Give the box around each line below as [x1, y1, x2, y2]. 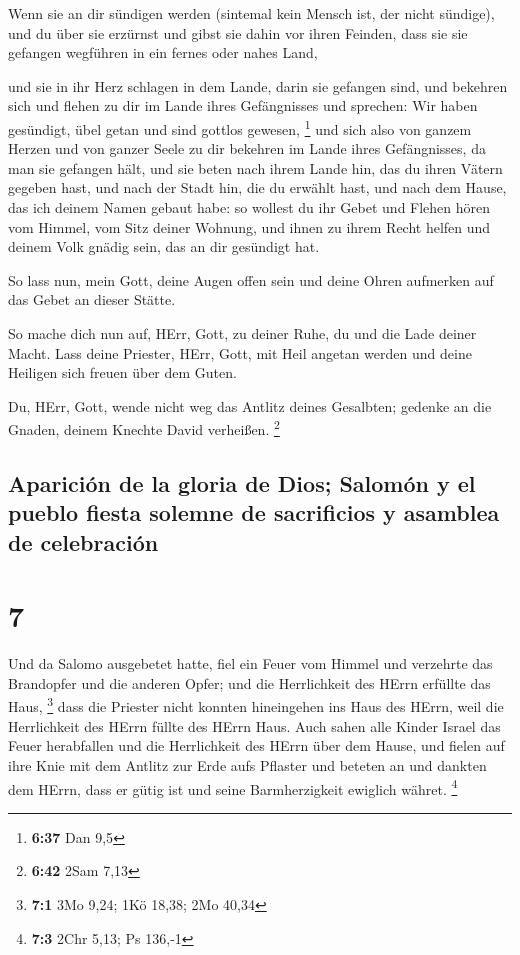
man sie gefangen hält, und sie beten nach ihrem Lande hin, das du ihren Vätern [8, 157, 503, 178]
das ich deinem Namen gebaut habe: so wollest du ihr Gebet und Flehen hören [8, 197, 491, 217]
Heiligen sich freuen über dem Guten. [8, 362, 237, 383]
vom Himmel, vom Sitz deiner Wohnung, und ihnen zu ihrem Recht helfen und [8, 216, 491, 237]
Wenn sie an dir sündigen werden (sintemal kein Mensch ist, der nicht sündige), [8, 3, 495, 23]
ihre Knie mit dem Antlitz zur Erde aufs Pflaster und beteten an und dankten [8, 754, 487, 775]
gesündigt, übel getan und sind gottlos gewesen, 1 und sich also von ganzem [8, 115, 472, 139]
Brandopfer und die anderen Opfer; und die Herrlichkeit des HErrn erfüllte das [8, 672, 491, 693]
